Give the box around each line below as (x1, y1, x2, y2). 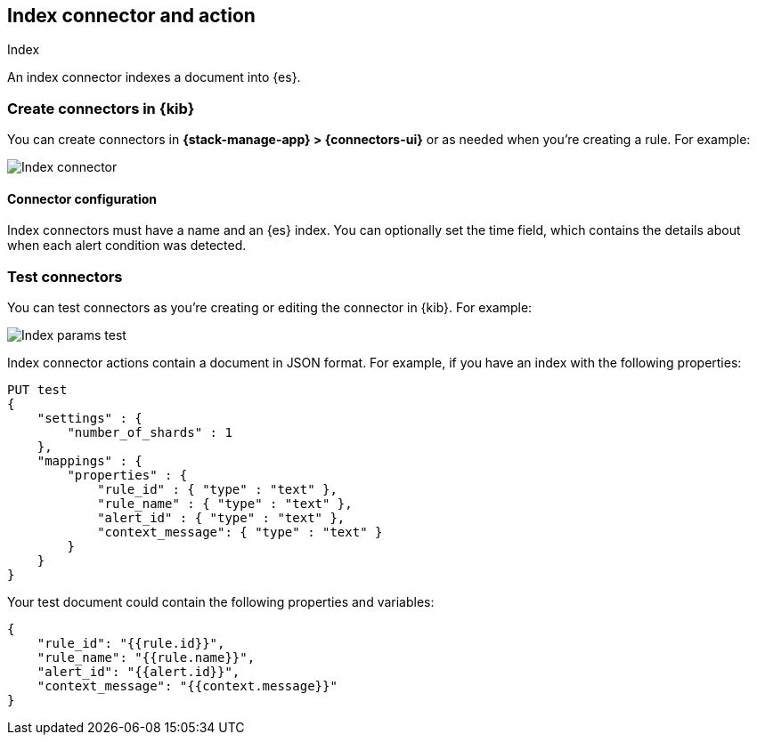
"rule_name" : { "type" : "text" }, (97, 496, 353, 512)
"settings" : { (37, 411, 142, 426)
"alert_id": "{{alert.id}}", (37, 665, 240, 680)
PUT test (7, 383, 68, 398)
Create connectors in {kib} (7, 99, 195, 117)
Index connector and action (7, 4, 256, 27)
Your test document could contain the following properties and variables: (7, 594, 435, 610)
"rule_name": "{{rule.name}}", (37, 650, 256, 665)
